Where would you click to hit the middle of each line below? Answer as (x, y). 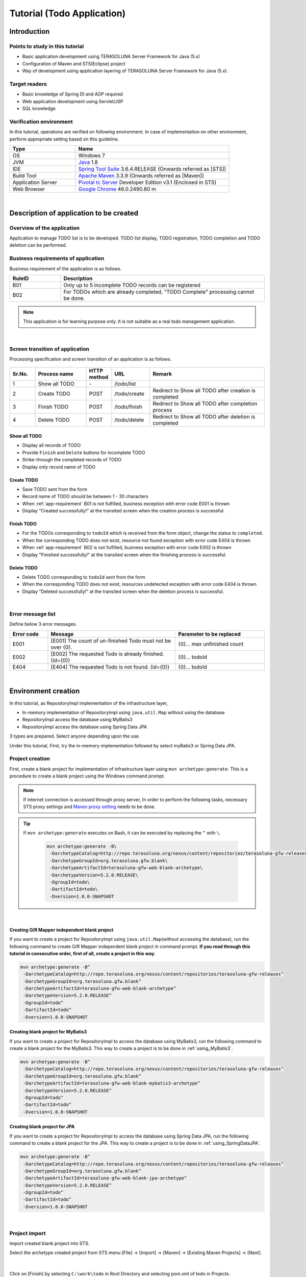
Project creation (30, 759)
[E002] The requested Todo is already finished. (107, 654)
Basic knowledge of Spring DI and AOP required (73, 94)
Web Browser (29, 189)
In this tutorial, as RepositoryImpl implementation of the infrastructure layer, (89, 703)
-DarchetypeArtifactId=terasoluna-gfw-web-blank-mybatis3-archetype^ (112, 1083)
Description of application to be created (74, 213)
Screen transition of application (49, 349)
